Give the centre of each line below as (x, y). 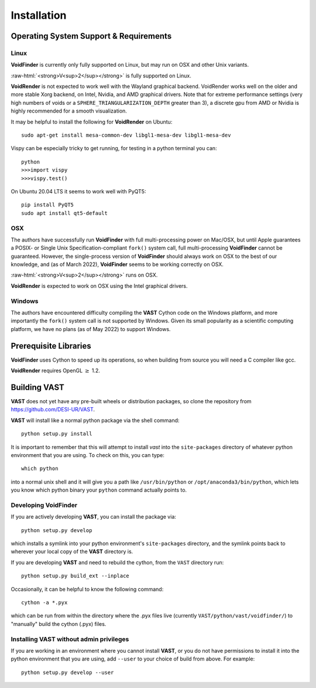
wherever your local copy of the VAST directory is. (72, 551)
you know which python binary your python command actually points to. (99, 490)
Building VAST (37, 387)
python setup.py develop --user (68, 672)
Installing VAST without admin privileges (70, 639)
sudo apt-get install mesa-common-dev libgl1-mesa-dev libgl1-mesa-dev (126, 135)
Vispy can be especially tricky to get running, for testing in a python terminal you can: (114, 148)
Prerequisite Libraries (51, 346)
